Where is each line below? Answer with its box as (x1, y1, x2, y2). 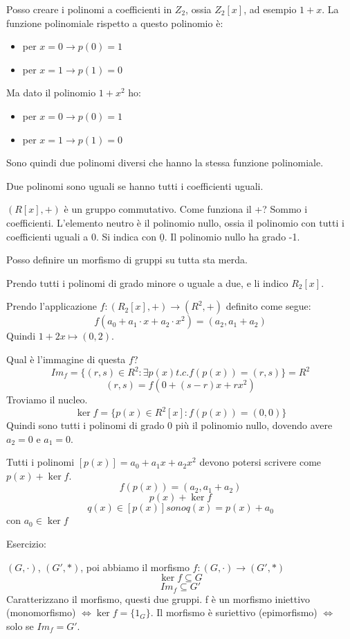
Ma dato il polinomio (6, 85, 96, 100)
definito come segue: (225, 299, 311, 313)
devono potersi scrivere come (199, 455, 322, 469)
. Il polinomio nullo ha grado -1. (164, 229, 300, 243)
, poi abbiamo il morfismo (80, 559, 190, 574)
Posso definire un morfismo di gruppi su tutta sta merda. (6, 252, 248, 267)
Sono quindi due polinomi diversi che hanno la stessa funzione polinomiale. (6, 155, 324, 170)
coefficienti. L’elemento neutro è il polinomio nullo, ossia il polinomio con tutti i (6, 215, 344, 229)
